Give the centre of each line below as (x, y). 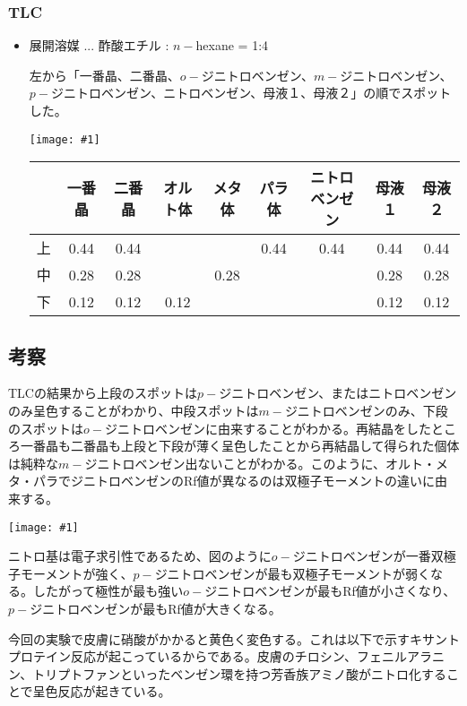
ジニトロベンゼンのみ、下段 (366, 411)
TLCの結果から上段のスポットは (103, 393)
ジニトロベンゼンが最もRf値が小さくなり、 (330, 591)
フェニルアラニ (400, 656)
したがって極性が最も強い (108, 591)
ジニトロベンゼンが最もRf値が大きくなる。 (156, 609)
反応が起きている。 (114, 691)
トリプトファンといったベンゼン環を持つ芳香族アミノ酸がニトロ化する (239, 673)
